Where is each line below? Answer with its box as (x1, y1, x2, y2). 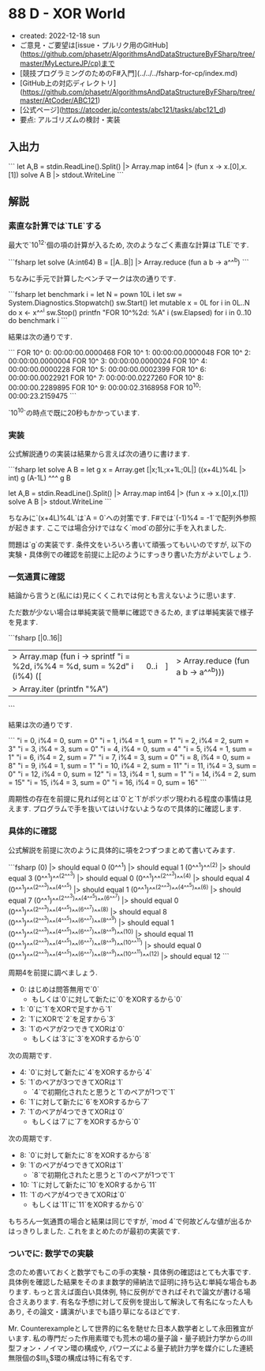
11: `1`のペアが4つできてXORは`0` (19, 1189, 127, 1199)
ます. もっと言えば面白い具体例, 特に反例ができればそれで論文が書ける (14, 1286, 244, 1296)
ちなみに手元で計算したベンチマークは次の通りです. (8, 273, 177, 283)
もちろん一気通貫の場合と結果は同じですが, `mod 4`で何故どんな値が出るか (8, 1216, 252, 1226)
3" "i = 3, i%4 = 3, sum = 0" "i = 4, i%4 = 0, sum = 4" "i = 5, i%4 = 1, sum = (8, 744, 253, 754)
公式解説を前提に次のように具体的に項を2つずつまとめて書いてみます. (8, 845, 236, 855)
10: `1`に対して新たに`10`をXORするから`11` (19, 1180, 158, 1189)
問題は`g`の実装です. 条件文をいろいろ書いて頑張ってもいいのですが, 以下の (8, 540, 252, 550)
